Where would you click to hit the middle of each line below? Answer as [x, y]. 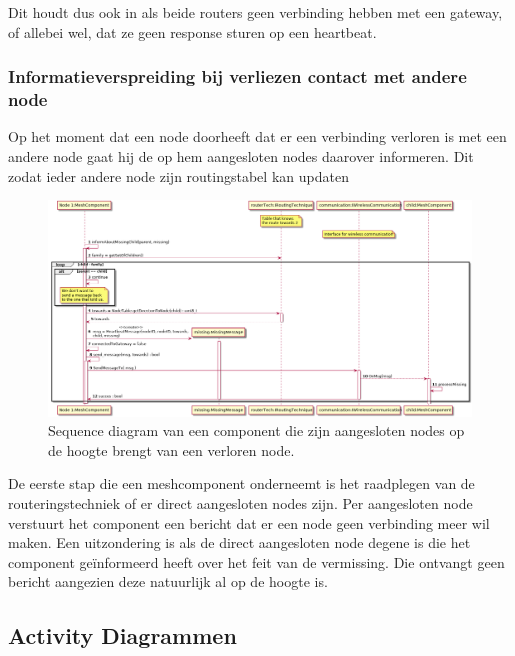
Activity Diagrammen [122, 635]
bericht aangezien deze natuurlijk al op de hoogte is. [168, 581]
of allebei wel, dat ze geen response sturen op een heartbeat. [192, 31]
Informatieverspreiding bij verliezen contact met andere [237, 76]
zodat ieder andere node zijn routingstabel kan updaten [178, 175]
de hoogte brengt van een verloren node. [171, 449]
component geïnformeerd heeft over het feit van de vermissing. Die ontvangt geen [256, 561]
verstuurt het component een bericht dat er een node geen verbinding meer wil [249, 522]
